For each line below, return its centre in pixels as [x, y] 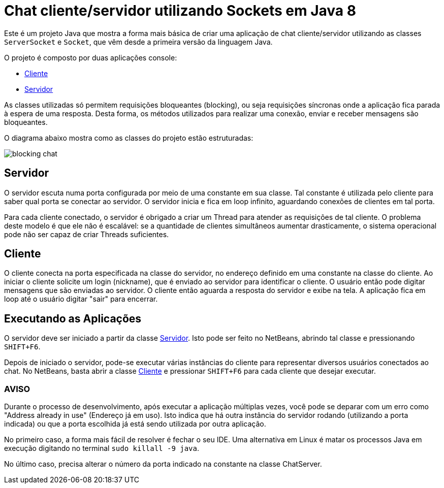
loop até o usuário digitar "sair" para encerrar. [81, 299]
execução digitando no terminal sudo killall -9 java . [102, 448]
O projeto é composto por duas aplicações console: [91, 57]
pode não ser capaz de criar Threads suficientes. [87, 234]
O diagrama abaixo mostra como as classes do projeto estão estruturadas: [129, 138]
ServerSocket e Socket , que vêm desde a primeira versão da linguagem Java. [138, 42]
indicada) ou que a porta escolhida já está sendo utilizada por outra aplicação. [135, 424]
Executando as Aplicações [73, 318]
